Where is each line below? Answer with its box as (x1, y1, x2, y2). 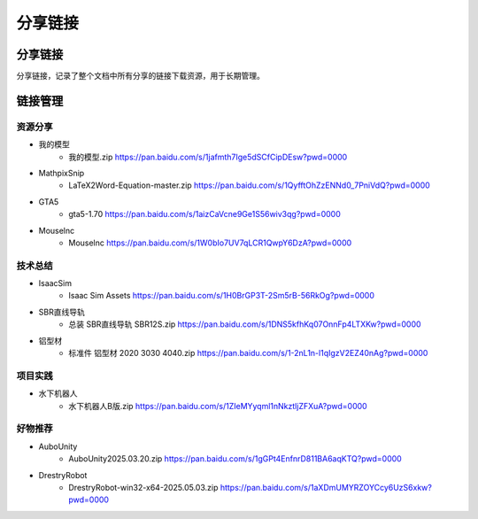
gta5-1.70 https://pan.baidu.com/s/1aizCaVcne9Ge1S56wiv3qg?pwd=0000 (68, 209, 341, 220)
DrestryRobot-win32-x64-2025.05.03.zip (68, 482, 219, 492)
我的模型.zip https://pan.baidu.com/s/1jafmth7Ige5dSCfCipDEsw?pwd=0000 (68, 151, 348, 162)
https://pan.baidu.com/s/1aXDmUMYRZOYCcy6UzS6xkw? (220, 482, 433, 492)
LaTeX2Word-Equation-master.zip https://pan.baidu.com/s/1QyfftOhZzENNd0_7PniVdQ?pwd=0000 (68, 180, 431, 190)
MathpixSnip (38, 168, 85, 178)
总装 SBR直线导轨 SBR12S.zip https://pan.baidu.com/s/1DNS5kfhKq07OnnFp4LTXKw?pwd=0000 (68, 319, 421, 329)
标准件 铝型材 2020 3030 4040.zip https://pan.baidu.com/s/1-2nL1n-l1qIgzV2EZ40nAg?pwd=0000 (68, 348, 428, 359)
